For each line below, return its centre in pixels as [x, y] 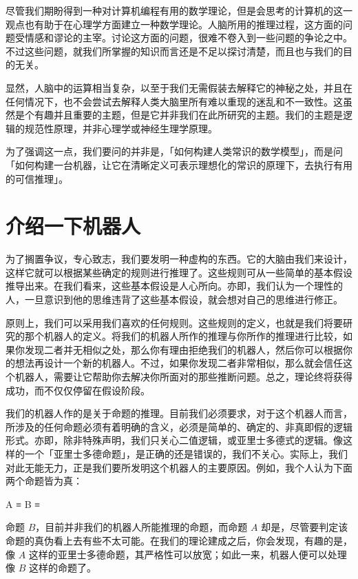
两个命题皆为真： [44, 481]
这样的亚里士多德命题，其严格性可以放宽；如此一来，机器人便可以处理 [188, 554]
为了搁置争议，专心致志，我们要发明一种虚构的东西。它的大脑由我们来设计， [179, 259]
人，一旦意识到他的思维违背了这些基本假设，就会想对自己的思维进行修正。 [174, 299]
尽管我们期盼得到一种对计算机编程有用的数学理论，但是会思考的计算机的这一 [179, 10]
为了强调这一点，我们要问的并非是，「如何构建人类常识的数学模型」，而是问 [174, 151]
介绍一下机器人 [73, 226]
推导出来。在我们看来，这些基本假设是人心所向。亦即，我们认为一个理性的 [174, 286]
